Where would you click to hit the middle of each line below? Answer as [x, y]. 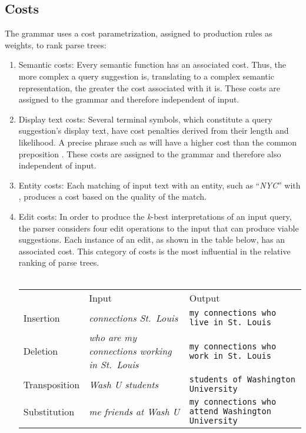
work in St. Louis [230, 356]
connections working [130, 351]
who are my [113, 338]
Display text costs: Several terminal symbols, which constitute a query [145, 119]
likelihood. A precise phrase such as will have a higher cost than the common [157, 142]
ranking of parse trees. [59, 262]
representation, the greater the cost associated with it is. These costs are [149, 87]
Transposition [51, 384]
